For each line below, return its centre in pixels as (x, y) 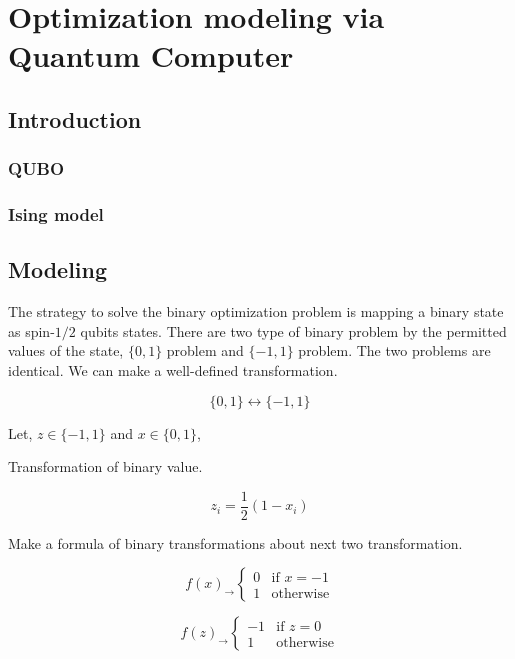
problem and (205, 350)
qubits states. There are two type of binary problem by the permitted (293, 330)
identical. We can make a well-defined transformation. (173, 370)
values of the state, (66, 350)
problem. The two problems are (394, 350)
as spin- (31, 330)
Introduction (75, 118)
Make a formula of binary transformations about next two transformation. (235, 542)
